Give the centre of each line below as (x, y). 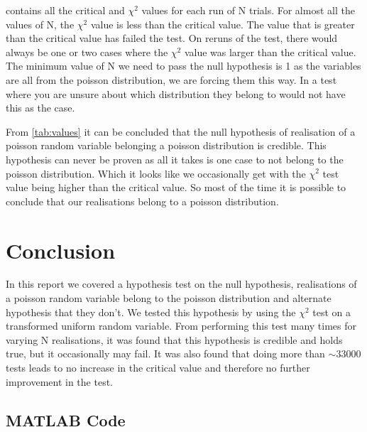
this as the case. (40, 108)
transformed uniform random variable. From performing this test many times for (181, 326)
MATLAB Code (66, 420)
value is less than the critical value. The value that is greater (223, 24)
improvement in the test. (59, 381)
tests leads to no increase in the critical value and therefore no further (158, 367)
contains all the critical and (65, 10)
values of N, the (40, 24)
